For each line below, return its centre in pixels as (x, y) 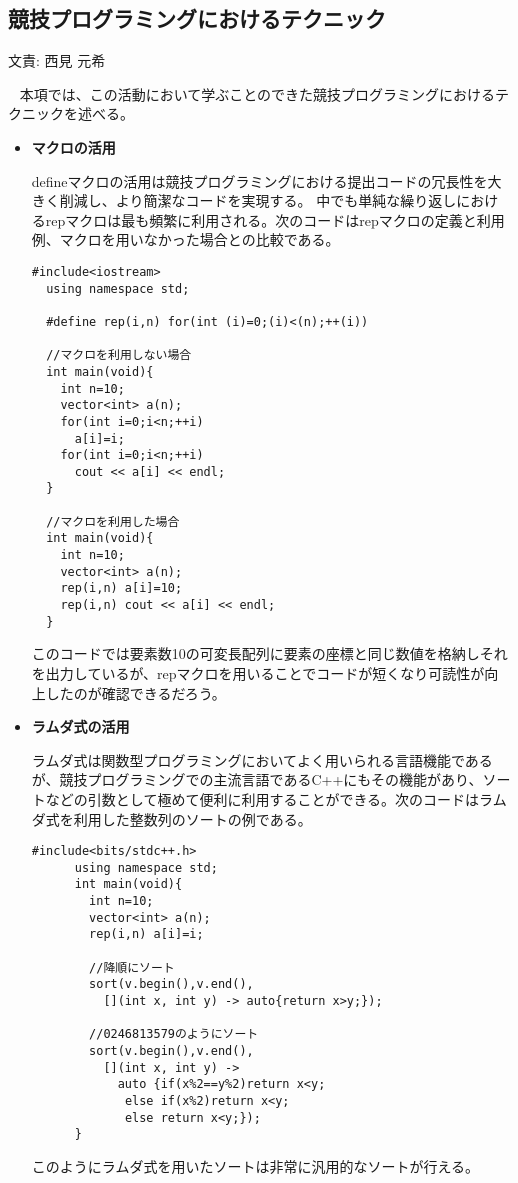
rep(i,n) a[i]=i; (146, 934)
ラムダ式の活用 (80, 726)
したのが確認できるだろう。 (135, 692)
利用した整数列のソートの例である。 (192, 818)
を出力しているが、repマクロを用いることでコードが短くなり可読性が (258, 672)
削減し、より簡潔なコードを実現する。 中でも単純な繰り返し (258, 200)
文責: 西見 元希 (57, 60)
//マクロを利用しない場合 (119, 355)
